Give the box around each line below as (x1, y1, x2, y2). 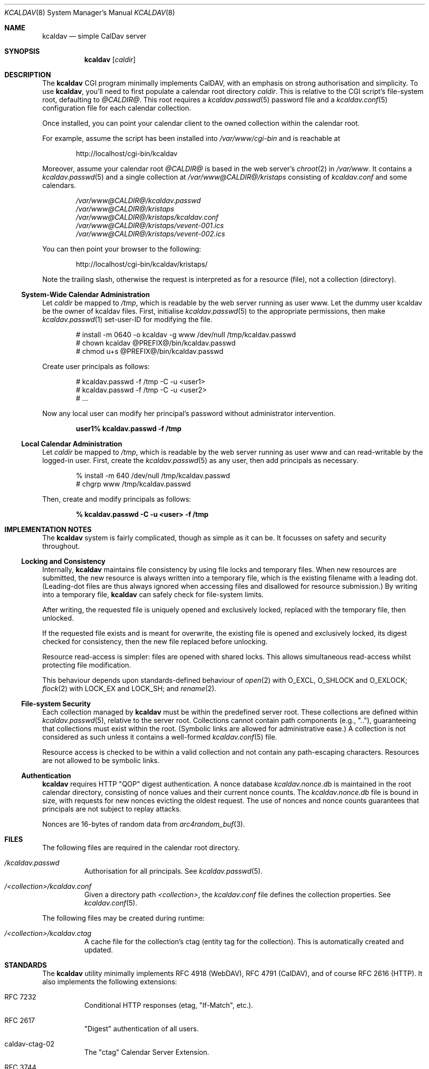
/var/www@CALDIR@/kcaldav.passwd (76, 196, 201, 205)
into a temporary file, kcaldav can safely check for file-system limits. (42, 590, 264, 599)
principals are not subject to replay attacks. (42, 805, 181, 813)
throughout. (42, 542, 80, 550)
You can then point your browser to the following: (42, 245, 202, 253)
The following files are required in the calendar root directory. (42, 843, 240, 852)
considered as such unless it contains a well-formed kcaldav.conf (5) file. (42, 733, 277, 741)
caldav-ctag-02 (4, 1040, 55, 1048)
